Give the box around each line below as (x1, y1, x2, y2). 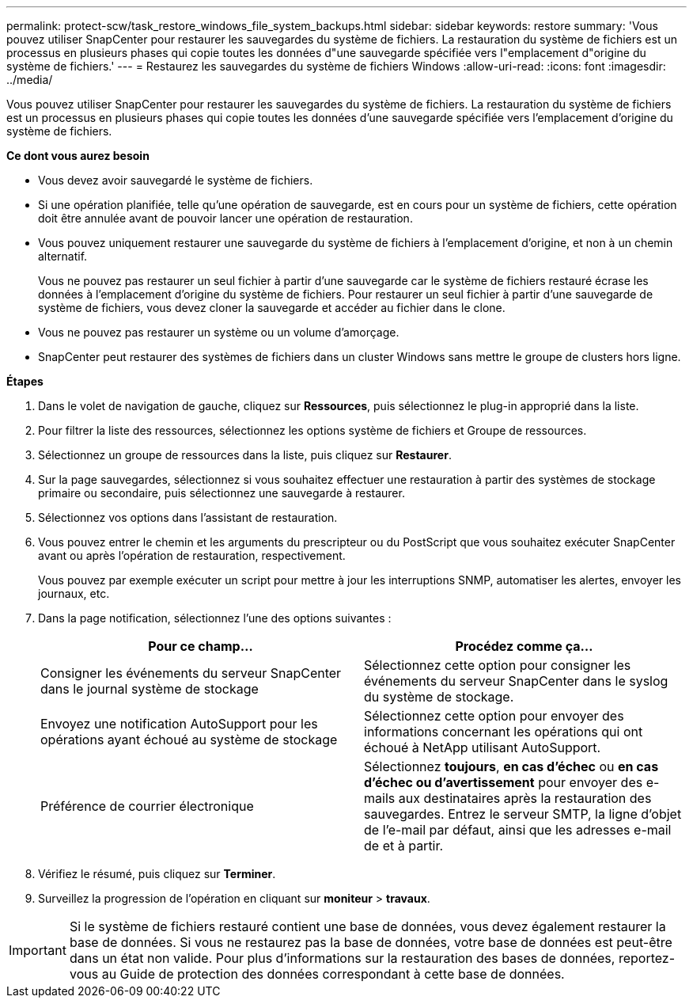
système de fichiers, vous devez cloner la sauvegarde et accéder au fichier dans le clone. (38, 301, 506, 314)
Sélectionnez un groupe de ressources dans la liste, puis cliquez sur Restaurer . (38, 448, 452, 462)
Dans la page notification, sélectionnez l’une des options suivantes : (38, 611, 392, 625)
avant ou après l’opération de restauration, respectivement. (38, 549, 346, 562)
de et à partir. (364, 838, 444, 854)
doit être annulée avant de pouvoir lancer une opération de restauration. (38, 211, 413, 225)
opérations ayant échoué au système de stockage (40, 732, 338, 747)
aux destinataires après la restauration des (398, 790, 652, 806)
